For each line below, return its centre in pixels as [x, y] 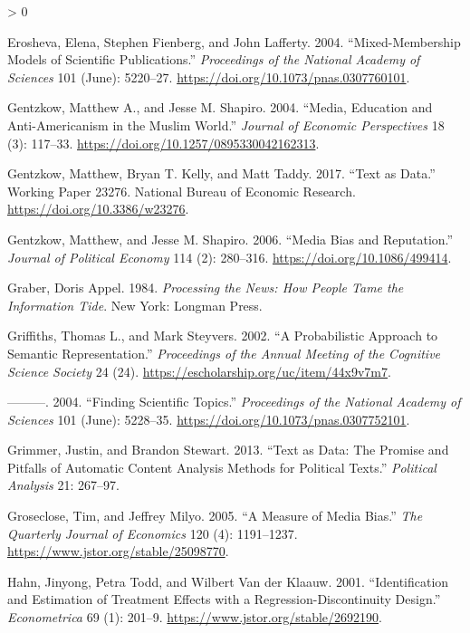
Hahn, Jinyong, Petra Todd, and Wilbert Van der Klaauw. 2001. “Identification [228, 581]
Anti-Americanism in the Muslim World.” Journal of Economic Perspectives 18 [226, 125]
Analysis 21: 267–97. [63, 485]
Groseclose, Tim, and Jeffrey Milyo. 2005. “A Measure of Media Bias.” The [215, 516]
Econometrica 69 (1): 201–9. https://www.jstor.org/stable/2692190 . [195, 617]
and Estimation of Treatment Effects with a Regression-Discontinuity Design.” [224, 599]
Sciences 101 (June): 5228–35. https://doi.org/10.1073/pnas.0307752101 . [209, 419]
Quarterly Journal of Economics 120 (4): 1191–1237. [153, 533]
